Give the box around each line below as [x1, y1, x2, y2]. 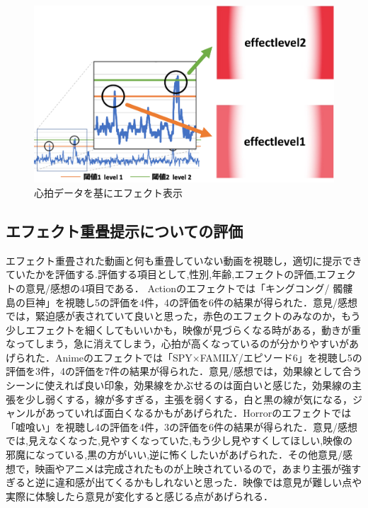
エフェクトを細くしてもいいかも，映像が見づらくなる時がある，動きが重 [25, 322, 362, 337]
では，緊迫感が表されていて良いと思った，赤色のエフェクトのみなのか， [6, 308, 342, 323]
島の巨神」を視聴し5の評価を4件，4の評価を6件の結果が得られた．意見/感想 [6, 294, 357, 309]
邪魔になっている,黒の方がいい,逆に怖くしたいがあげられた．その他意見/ [6, 447, 343, 462]
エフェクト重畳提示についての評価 [6, 219, 243, 241]
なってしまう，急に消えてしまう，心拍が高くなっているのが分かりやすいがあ [6, 336, 360, 351]
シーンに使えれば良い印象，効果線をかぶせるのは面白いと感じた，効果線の [6, 378, 352, 393]
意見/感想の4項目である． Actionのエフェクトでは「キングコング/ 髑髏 [25, 280, 353, 295]
